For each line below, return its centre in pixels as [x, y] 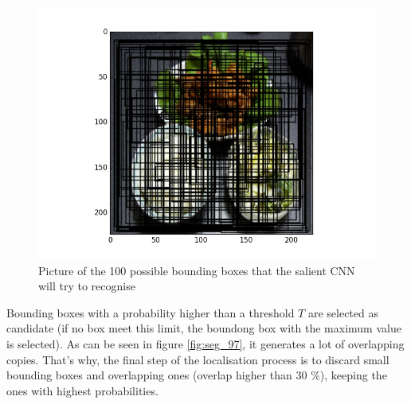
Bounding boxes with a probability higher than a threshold [151, 312]
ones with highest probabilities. [82, 390]
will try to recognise [87, 286]
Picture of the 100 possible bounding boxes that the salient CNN [197, 270]
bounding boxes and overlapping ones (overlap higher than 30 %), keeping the [197, 375]
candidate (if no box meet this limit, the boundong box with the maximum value [204, 328]
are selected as [343, 312]
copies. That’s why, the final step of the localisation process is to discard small [198, 359]
